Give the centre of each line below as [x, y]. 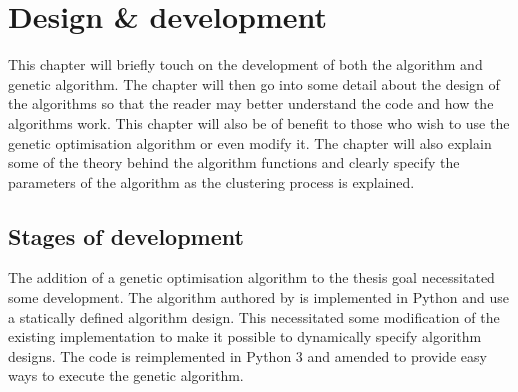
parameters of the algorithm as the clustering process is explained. [211, 181]
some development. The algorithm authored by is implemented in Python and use [259, 297]
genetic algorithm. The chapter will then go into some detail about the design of [254, 83]
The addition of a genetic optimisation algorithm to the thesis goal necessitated [251, 277]
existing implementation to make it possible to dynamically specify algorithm [245, 336]
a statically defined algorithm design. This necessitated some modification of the [254, 316]
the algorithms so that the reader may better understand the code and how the [251, 103]
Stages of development [126, 235]
